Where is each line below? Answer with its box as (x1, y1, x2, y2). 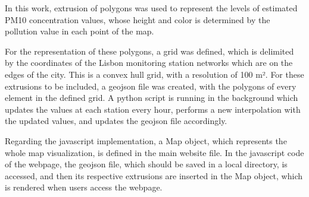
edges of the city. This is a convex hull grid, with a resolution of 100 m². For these (5, 68, 304, 80)
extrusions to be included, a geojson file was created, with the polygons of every (5, 80, 296, 92)
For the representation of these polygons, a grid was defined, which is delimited (5, 45, 294, 57)
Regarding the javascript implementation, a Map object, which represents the (5, 134, 287, 147)
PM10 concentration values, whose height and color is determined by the (5, 13, 270, 26)
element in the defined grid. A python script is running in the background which (5, 91, 298, 104)
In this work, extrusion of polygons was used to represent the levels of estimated (5, 2, 298, 14)
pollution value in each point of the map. (5, 25, 154, 37)
